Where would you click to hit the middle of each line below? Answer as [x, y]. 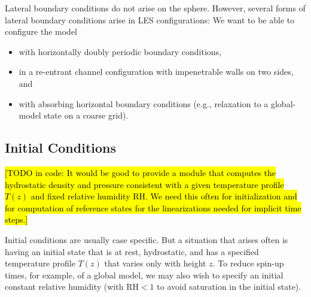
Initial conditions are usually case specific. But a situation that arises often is [147, 239]
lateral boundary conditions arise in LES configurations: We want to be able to [150, 19]
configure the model [41, 31]
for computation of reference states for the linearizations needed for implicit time [153, 207]
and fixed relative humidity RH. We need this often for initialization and [164, 196]
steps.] [16, 219]
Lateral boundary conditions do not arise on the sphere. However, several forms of [155, 8]
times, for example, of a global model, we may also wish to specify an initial [144, 275]
